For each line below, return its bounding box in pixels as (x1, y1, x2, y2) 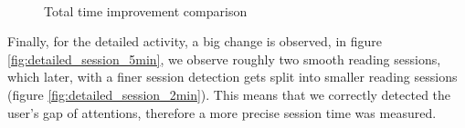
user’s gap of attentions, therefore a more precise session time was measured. (7, 103, 437, 122)
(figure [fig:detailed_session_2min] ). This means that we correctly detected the (7, 84, 451, 103)
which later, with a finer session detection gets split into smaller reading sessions (7, 67, 458, 86)
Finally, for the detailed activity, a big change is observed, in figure (7, 32, 383, 51)
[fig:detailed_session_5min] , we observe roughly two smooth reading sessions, (7, 49, 441, 68)
